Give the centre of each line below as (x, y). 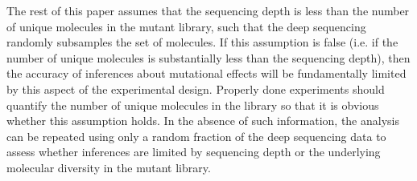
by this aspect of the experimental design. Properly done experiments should (196, 88)
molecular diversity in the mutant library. (109, 167)
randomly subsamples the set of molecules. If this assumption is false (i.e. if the (202, 42)
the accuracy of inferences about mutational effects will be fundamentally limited (206, 73)
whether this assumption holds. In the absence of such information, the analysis (203, 121)
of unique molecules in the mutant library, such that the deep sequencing (186, 26)
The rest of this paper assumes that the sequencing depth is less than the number (208, 10)
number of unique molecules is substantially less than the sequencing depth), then (208, 57)
